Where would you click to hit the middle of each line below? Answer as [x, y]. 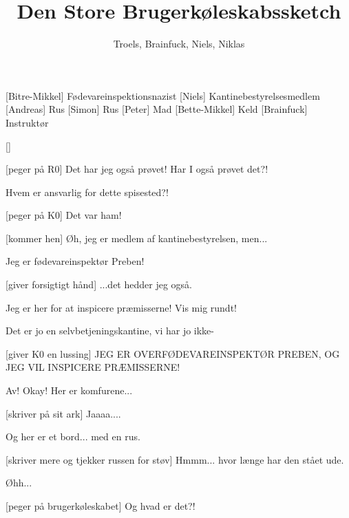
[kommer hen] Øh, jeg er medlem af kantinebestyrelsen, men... [137, 238]
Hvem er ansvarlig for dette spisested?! [87, 192]
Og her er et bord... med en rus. [73, 436]
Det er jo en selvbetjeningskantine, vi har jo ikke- [110, 331]
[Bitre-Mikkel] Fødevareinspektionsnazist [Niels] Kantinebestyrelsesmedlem [163, 95]
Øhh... [19, 483]
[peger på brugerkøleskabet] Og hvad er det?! [101, 506]
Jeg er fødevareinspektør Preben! [75, 261]
